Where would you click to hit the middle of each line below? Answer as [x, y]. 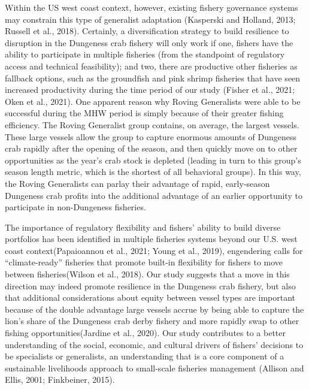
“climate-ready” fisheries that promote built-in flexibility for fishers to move [144, 262]
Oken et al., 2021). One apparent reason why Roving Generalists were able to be [153, 101]
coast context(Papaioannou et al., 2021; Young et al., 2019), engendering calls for [154, 250]
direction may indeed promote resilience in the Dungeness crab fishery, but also [150, 285]
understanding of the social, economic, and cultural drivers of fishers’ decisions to [154, 344]
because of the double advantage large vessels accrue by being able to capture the [154, 309]
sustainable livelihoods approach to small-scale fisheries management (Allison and [154, 368]
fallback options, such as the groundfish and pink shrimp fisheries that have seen [153, 78]
